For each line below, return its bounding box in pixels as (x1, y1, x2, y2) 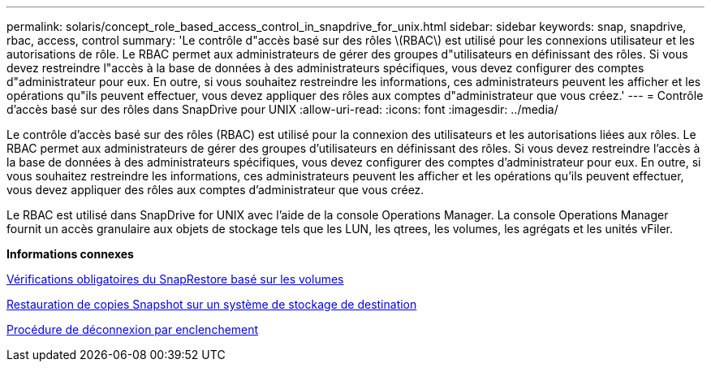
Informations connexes (6, 247, 134, 261)
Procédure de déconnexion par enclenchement (6, 323, 259, 336)
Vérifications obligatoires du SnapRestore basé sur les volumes (6, 272, 344, 286)
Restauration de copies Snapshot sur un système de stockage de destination (6, 297, 417, 311)
